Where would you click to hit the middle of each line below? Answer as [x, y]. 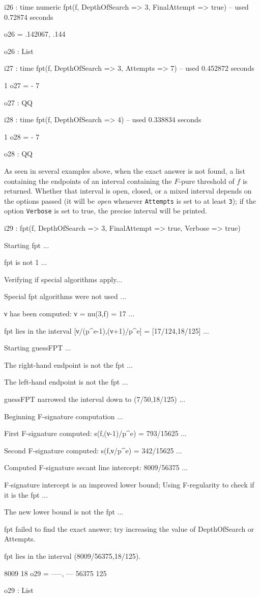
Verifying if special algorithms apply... [63, 279]
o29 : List [19, 590]
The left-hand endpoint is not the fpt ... [66, 382]
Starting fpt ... [27, 245]
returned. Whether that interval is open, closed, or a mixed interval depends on [128, 191]
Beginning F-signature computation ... [64, 416]
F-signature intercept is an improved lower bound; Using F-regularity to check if [129, 484]
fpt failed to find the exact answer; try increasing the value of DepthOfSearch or [129, 528]
